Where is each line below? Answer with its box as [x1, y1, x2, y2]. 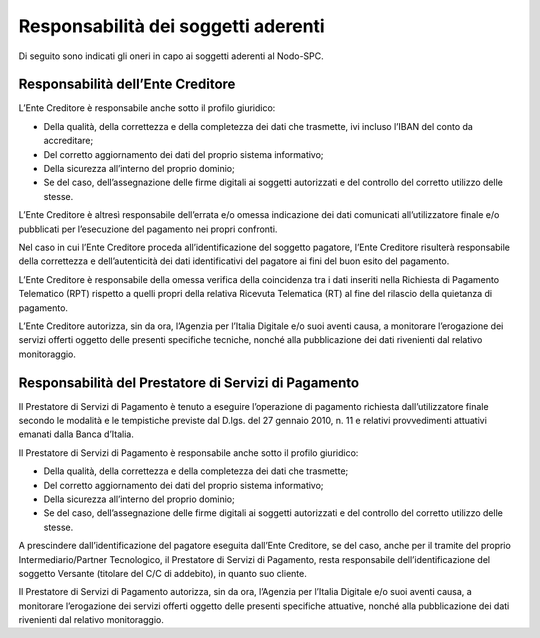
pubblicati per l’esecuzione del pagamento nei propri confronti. [18, 223, 278, 235]
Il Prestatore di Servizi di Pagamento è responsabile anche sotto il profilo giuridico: [18, 446, 359, 459]
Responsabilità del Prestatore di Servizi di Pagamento [18, 374, 360, 391]
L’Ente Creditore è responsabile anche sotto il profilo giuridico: [18, 102, 276, 114]
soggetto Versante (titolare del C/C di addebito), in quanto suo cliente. [18, 567, 307, 579]
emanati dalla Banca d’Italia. [18, 428, 134, 440]
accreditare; [43, 135, 94, 147]
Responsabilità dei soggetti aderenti [18, 15, 325, 37]
